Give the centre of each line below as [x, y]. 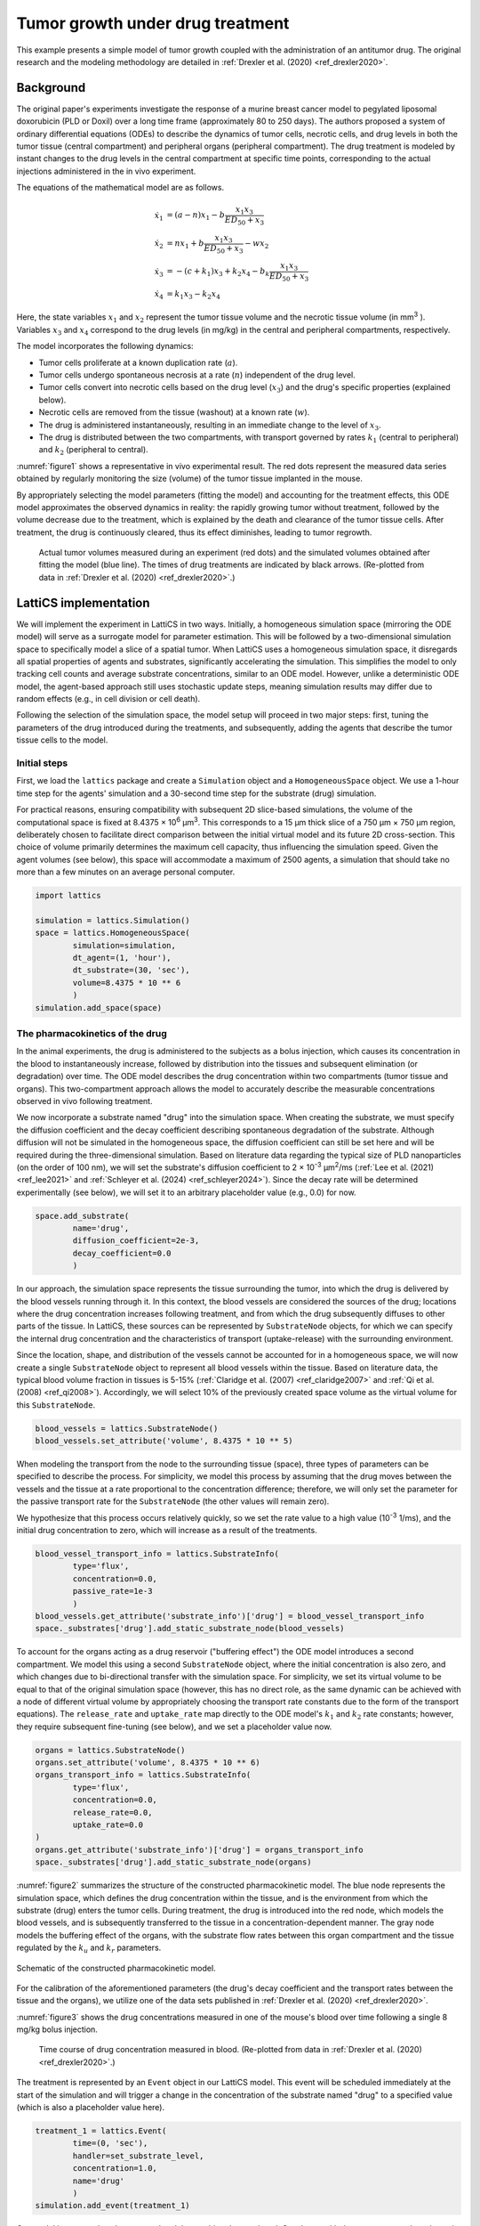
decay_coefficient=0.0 [122, 1253]
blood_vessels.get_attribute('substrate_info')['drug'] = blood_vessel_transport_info [230, 1616]
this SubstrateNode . [56, 1405]
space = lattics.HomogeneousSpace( [112, 933]
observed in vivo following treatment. [84, 1101]
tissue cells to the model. [62, 740]
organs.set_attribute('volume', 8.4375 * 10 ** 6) [148, 1763]
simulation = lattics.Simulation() [112, 920]
